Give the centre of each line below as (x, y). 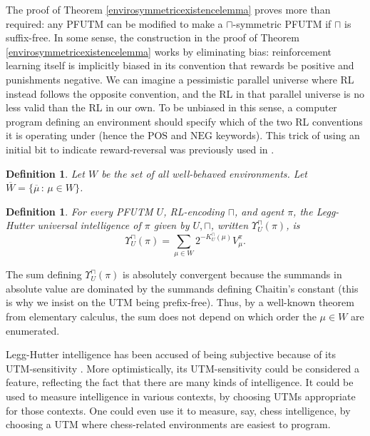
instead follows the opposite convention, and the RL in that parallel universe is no (185, 93)
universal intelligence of (89, 225)
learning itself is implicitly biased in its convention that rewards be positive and (180, 65)
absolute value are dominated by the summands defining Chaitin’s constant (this (182, 288)
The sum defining (44, 274)
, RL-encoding (194, 211)
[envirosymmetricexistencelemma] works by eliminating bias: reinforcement (169, 51)
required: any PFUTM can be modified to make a (114, 23)
